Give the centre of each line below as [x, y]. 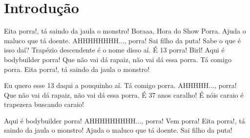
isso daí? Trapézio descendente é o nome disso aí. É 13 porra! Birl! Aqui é [114, 50]
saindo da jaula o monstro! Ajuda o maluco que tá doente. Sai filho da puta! [118, 130]
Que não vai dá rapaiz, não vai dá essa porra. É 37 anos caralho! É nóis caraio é [124, 95]
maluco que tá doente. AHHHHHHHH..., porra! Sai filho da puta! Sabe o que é [123, 40]
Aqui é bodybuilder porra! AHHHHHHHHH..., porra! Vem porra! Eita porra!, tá [125, 120]
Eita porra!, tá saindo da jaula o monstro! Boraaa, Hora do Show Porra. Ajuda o [125, 31]
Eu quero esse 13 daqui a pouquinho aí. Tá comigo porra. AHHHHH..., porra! [120, 85]
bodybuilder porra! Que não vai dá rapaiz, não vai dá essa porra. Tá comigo [118, 59]
